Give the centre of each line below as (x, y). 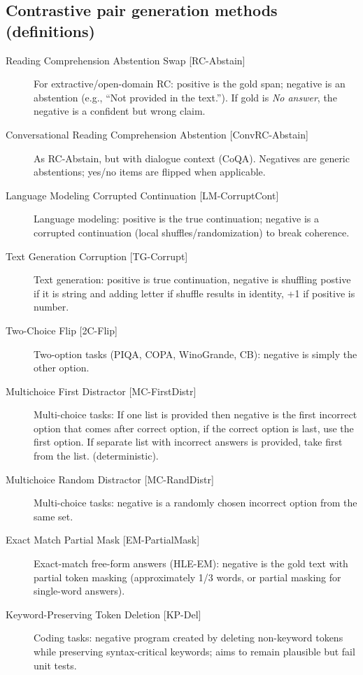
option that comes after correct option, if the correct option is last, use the (194, 428)
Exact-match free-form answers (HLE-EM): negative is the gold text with (191, 563)
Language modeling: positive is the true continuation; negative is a (177, 219)
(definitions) (50, 30)
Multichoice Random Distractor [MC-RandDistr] (110, 479)
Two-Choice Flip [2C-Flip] (62, 330)
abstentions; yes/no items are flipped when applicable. (150, 172)
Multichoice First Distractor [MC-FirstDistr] (101, 391)
